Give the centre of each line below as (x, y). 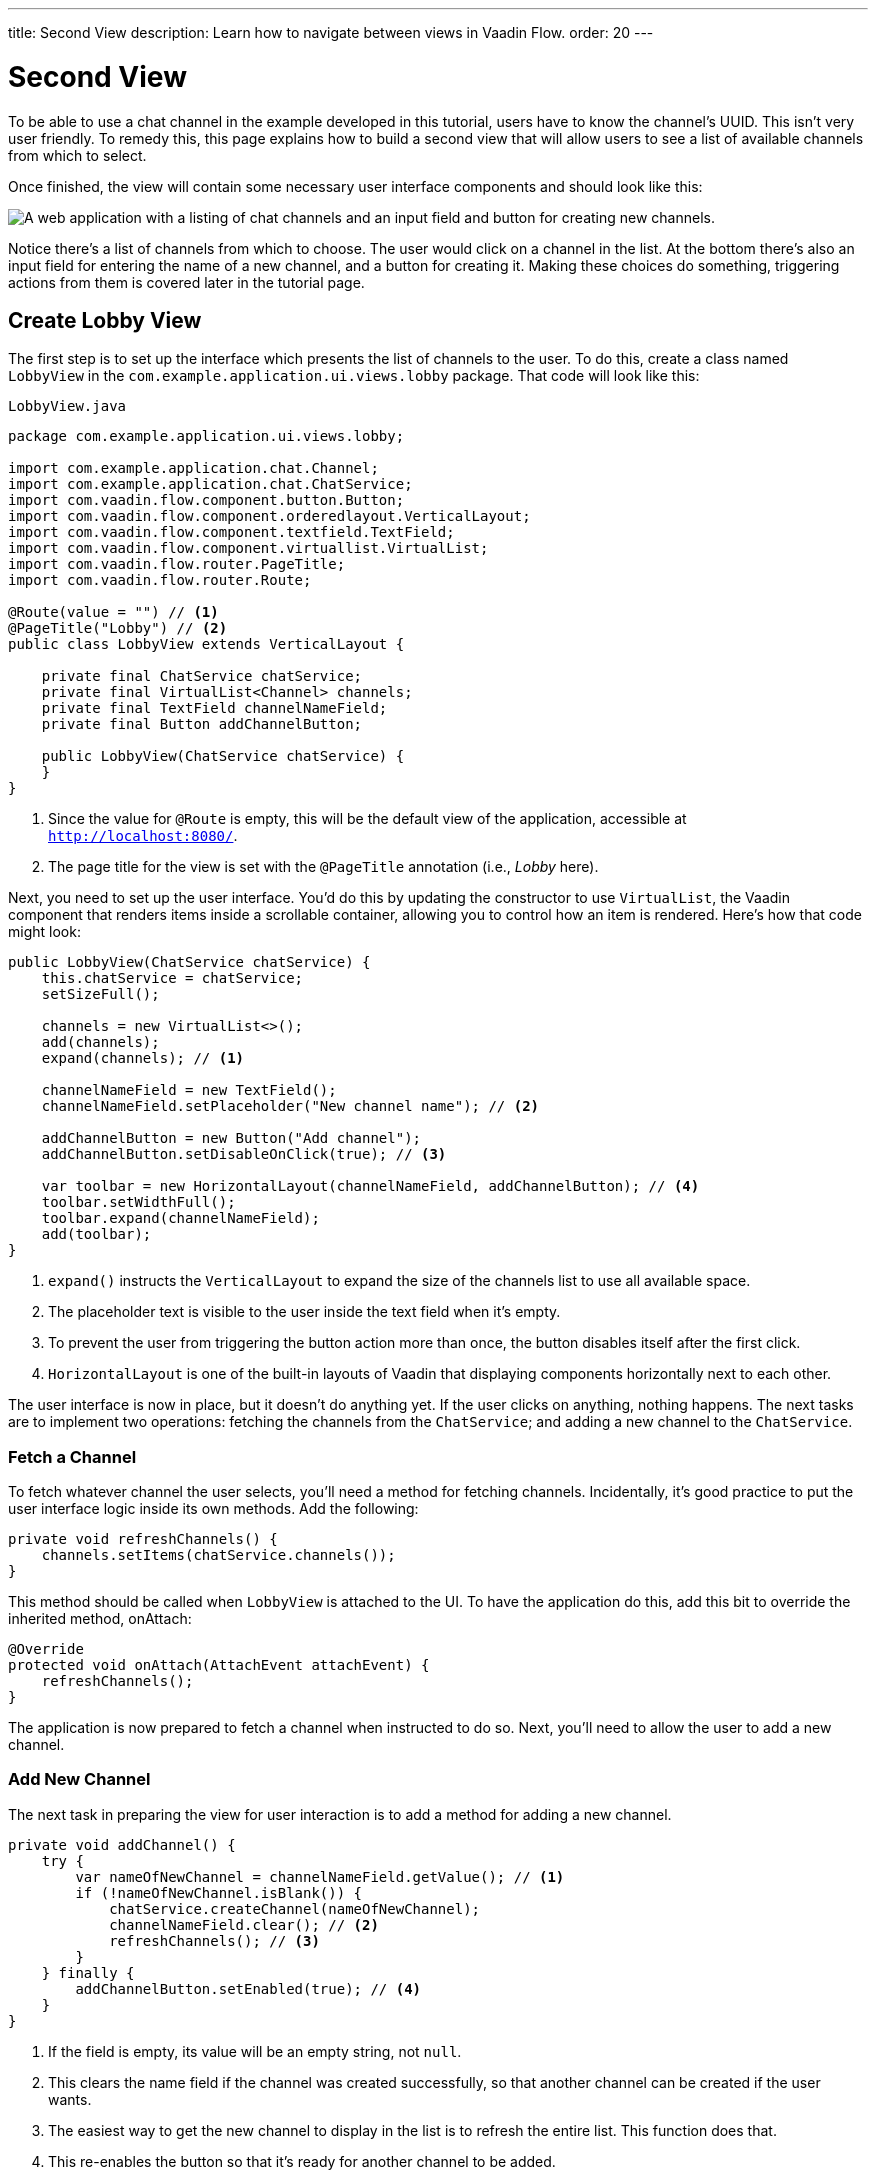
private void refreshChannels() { (143, 1539)
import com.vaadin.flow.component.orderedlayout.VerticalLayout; (269, 516)
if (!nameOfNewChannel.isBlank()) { (219, 1892)
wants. (70, 2099)
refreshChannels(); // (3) (214, 1940)
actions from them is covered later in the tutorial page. (186, 282)
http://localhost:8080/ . (143, 836)
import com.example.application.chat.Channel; (193, 468)
